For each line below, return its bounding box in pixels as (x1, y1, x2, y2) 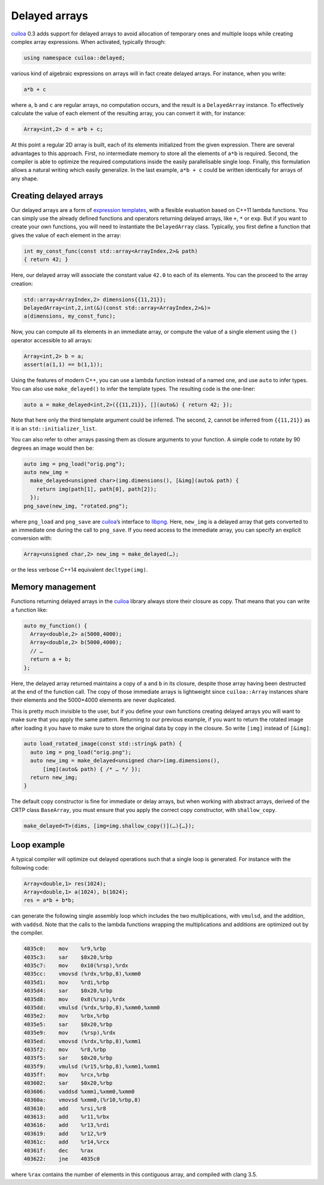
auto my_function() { (23, 622, 88, 629)
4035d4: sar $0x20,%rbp (23, 987, 113, 994)
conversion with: (11, 535, 52, 542)
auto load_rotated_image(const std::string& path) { (23, 741, 182, 747)
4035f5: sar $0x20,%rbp (23, 1055, 113, 1061)
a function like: (11, 606, 48, 613)
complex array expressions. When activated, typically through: (11, 38, 166, 45)
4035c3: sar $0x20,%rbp (23, 954, 113, 960)
